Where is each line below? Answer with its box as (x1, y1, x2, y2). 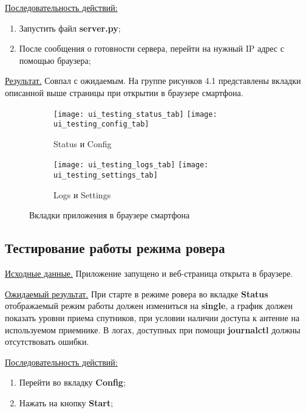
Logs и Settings (53, 188, 111, 201)
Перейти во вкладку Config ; (19, 376, 126, 389)
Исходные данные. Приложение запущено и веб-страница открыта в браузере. (5, 267, 293, 280)
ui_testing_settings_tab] (53, 171, 158, 180)
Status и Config (53, 137, 112, 150)
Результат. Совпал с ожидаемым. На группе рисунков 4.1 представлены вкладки (5, 74, 301, 87)
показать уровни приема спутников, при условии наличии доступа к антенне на (5, 311, 300, 324)
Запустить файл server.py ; (19, 21, 121, 34)
